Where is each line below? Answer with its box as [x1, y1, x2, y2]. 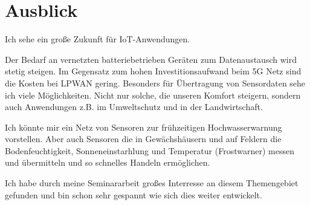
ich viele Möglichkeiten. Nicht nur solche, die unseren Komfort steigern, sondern [5, 88, 301, 101]
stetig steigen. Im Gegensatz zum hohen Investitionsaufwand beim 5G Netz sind [5, 65, 302, 77]
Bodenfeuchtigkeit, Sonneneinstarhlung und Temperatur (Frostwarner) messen [5, 144, 294, 157]
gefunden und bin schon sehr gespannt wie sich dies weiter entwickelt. [5, 188, 262, 201]
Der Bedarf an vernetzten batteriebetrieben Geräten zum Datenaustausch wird [5, 53, 297, 65]
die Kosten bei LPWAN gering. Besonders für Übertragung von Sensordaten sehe [5, 76, 306, 89]
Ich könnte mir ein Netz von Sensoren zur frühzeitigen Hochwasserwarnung [5, 120, 282, 133]
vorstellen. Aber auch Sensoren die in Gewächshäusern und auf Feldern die [5, 132, 282, 145]
